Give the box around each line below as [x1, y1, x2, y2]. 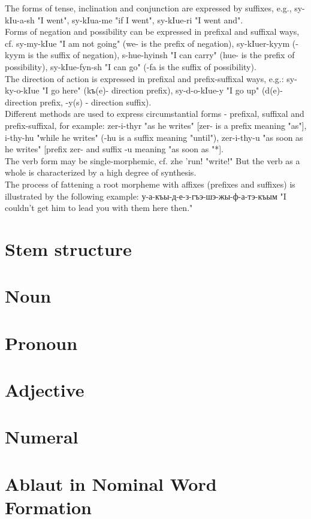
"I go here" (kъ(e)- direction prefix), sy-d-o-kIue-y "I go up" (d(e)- [42, 84, 283, 96]
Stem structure [5, 236, 132, 261]
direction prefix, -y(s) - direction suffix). [5, 95, 152, 108]
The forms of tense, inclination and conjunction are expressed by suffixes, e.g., [5, 2, 292, 14]
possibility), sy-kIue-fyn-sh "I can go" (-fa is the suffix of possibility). [5, 60, 256, 73]
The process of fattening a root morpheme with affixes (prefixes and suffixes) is [5, 177, 295, 190]
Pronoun [5, 330, 78, 355]
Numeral [5, 424, 78, 449]
